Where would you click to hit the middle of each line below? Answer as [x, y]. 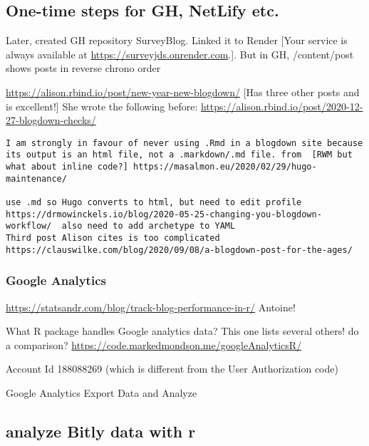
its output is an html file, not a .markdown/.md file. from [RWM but [179, 155]
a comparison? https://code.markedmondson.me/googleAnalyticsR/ [154, 344]
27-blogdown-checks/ [51, 120]
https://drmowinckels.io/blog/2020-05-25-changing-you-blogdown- [164, 214]
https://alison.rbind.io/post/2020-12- [282, 106]
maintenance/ [36, 178]
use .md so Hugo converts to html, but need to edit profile [154, 203]
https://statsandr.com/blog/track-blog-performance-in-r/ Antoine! [151, 307]
